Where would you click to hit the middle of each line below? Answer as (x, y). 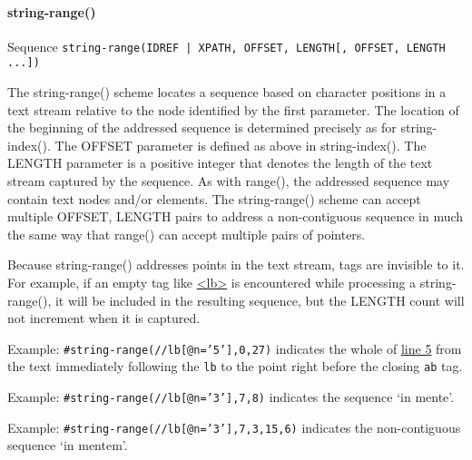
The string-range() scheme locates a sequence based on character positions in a (227, 92)
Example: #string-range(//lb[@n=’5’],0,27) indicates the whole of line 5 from (235, 348)
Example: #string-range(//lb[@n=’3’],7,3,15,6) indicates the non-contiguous (234, 427)
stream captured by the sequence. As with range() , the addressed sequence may (229, 181)
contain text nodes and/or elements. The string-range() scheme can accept (214, 198)
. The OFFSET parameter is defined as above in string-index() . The (236, 145)
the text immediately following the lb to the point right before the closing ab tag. (235, 366)
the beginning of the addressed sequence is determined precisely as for (202, 127)
